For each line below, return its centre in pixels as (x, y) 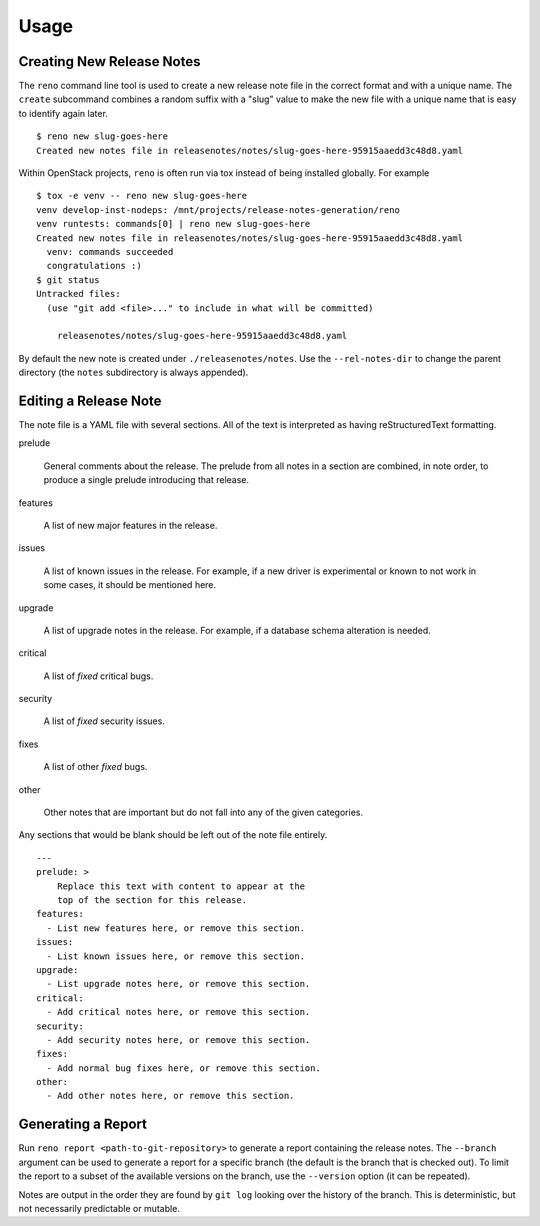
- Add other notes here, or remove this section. (170, 1096)
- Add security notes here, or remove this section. (178, 1039)
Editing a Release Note (90, 400)
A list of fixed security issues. (104, 721)
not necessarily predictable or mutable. (99, 1208)
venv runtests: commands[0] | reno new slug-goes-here (173, 224)
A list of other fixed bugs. (95, 767)
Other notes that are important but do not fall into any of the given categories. (203, 812)
